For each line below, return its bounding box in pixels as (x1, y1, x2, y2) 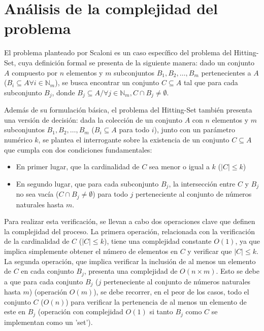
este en (4, 306, 26, 317)
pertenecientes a (201, 67, 251, 78)
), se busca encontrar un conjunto (55, 77, 159, 88)
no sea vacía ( (16, 189, 59, 199)
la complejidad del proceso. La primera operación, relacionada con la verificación (4, 226, 255, 236)
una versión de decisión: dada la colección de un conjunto (4, 114, 182, 125)
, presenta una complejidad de (84, 266, 178, 276)
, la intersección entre (169, 178, 236, 189)
